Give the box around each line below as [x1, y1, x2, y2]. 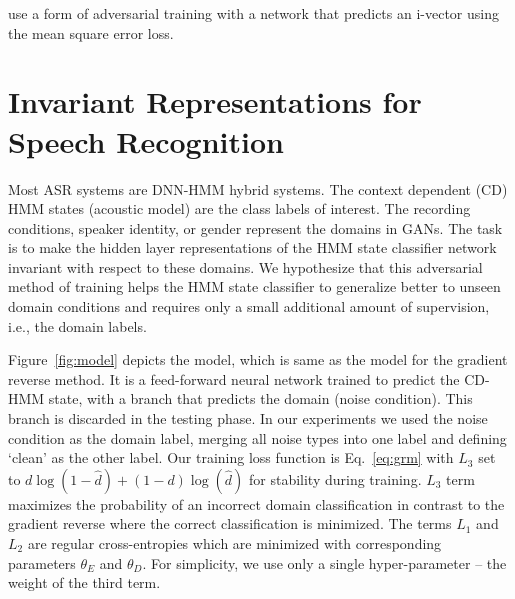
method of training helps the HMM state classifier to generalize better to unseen [8, 276, 501, 297]
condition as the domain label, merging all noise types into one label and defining [8, 427, 507, 448]
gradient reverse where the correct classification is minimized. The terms [8, 513, 452, 534]
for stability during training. [248, 468, 422, 489]
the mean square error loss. [8, 22, 174, 43]
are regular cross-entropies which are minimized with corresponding [27, 533, 442, 553]
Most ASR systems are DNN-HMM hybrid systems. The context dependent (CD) [8, 178, 508, 199]
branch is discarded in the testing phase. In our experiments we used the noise [8, 408, 488, 429]
